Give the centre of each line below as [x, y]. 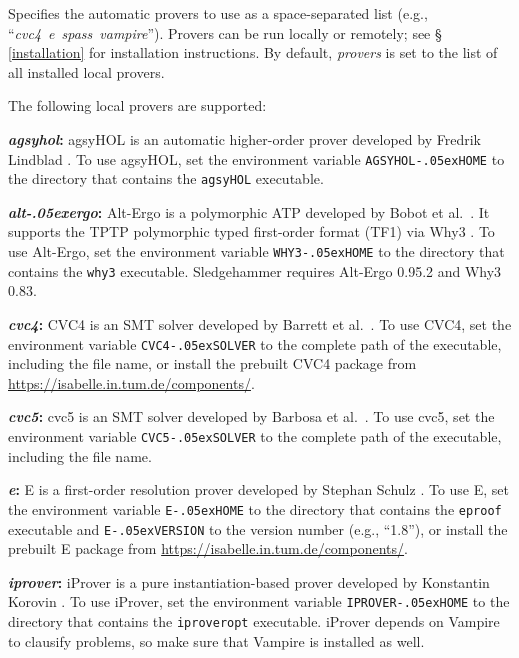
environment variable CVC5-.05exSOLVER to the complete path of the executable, [255, 436]
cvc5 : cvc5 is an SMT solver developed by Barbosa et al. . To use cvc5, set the [251, 416]
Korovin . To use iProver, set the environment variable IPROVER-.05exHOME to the [259, 601]
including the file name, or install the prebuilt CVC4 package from [212, 363]
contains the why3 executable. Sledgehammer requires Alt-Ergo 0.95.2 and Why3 [255, 270]
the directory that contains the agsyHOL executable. [166, 178]
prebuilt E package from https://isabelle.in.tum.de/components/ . [208, 548]
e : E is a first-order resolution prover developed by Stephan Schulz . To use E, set [258, 489]
